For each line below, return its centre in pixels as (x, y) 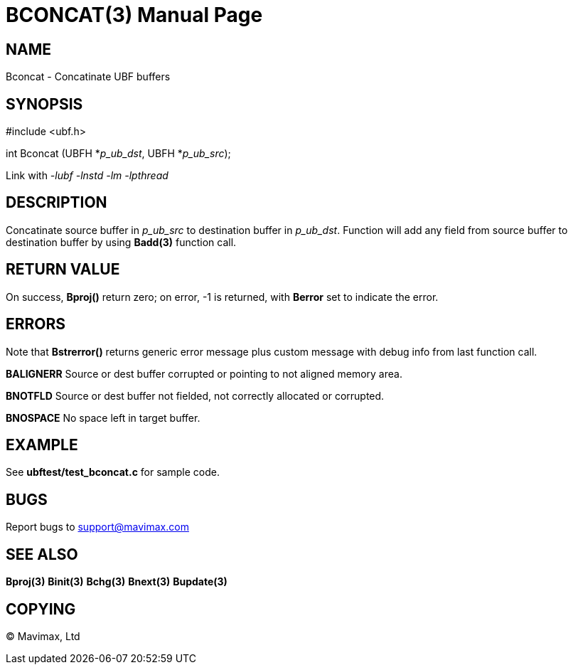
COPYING (41, 609)
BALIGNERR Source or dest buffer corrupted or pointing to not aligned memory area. (204, 373)
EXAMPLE (42, 445)
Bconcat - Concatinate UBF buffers (88, 77)
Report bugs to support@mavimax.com (97, 527)
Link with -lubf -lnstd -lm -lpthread (87, 176)
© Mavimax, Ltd (43, 636)
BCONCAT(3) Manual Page (134, 15)
